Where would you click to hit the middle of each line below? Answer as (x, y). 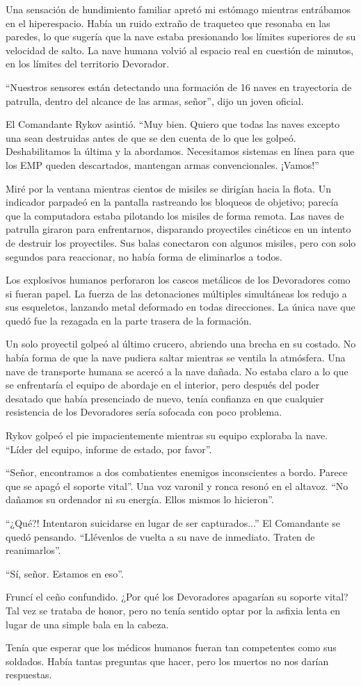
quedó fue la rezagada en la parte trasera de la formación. (129, 320)
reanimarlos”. (33, 550)
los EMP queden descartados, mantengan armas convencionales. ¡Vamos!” (162, 164)
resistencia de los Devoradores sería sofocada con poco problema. (144, 412)
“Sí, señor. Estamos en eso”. (65, 573)
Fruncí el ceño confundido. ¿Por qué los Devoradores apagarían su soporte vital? (177, 597)
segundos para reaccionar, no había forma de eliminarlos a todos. (144, 256)
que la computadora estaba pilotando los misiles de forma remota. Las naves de (175, 215)
